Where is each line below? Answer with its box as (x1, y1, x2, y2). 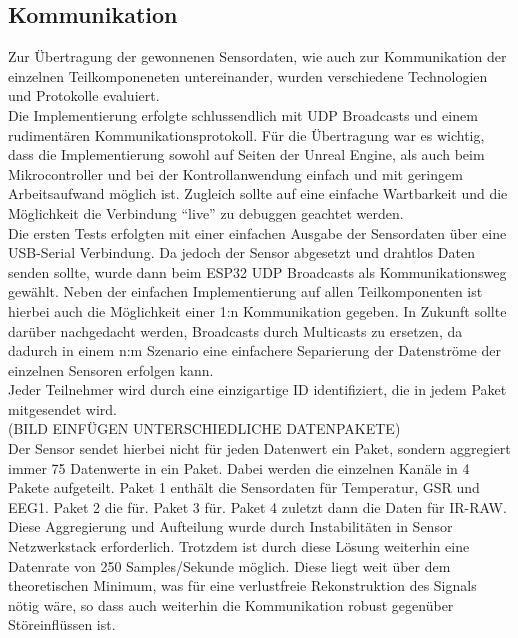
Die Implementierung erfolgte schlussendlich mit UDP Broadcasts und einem (8, 104, 478, 125)
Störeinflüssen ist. (8, 614, 116, 635)
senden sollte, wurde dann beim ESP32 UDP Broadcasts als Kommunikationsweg (8, 261, 507, 282)
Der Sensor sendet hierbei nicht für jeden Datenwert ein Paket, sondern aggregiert (8, 438, 511, 459)
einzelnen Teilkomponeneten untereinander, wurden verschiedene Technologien (8, 65, 488, 86)
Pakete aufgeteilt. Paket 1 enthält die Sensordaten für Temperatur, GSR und (8, 477, 480, 498)
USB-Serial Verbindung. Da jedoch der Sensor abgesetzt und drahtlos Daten (8, 242, 475, 263)
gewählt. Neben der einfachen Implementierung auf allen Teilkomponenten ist (8, 281, 483, 302)
